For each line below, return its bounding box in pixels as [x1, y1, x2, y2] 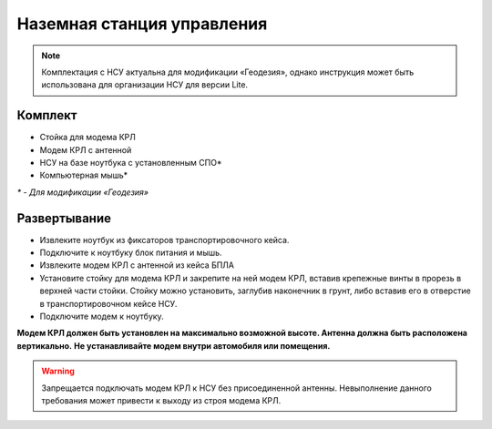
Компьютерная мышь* [39, 169, 128, 181]
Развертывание [16, 210, 111, 226]
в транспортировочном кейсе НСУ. [39, 298, 178, 309]
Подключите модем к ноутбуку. [39, 311, 164, 322]
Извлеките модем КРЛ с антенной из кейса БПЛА [39, 260, 234, 271]
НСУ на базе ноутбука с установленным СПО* [39, 158, 222, 169]
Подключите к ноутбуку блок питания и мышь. [39, 247, 222, 259]
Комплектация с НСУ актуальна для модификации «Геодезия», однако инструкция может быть [41, 66, 415, 77]
